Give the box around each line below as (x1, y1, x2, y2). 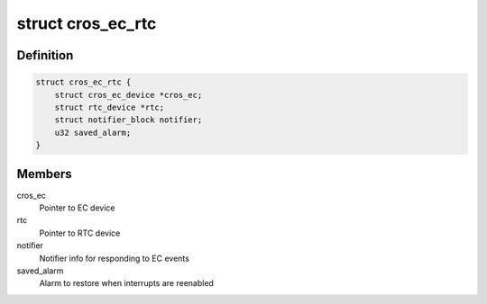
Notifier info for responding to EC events (39, 253, 189, 264)
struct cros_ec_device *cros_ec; (54, 90, 203, 100)
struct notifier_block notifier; (54, 115, 203, 125)
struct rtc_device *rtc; (54, 102, 165, 112)
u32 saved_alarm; (54, 127, 132, 138)
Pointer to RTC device (39, 228, 121, 238)
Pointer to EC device (39, 202, 115, 213)
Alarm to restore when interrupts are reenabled (39, 278, 214, 289)
